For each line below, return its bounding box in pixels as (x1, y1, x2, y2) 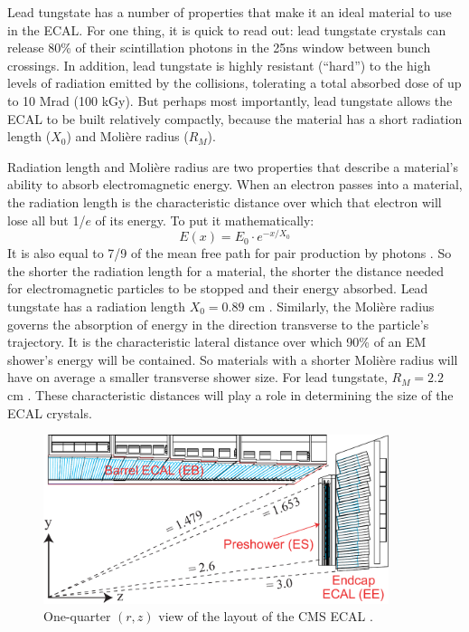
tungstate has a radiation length (7, 296, 185, 315)
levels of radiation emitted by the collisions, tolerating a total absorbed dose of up (7, 73, 462, 92)
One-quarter (43, 607, 111, 626)
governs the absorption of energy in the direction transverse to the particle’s (7, 314, 429, 333)
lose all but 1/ (7, 210, 86, 229)
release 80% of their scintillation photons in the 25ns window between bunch (7, 38, 431, 57)
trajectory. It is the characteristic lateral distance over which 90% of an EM (7, 332, 427, 351)
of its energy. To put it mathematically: (95, 210, 314, 229)
